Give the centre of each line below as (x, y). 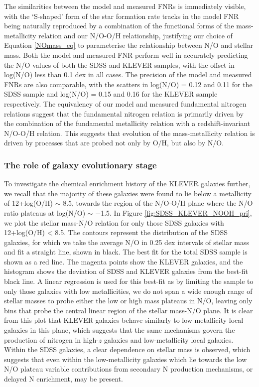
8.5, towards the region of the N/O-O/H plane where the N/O (158, 203)
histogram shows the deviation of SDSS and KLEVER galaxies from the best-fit (126, 271)
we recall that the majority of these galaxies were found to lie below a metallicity (128, 193)
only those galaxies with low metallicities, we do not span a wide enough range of (128, 291)
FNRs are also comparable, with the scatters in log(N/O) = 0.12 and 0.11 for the (128, 84)
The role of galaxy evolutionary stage (80, 165)
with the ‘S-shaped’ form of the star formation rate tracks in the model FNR (121, 16)
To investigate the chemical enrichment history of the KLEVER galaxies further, (127, 184)
